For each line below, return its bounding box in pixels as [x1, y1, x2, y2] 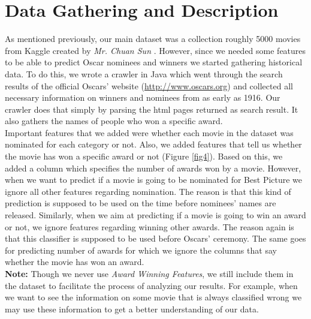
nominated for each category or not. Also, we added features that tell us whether [5, 138, 302, 151]
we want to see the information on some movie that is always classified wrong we [5, 291, 302, 303]
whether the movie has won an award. [5, 255, 144, 268]
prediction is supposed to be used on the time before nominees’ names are [5, 197, 276, 209]
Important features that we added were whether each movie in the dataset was [5, 126, 294, 139]
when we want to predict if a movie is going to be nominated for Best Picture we [5, 173, 303, 186]
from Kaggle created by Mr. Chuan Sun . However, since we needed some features [5, 44, 306, 56]
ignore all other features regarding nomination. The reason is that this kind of [5, 185, 291, 197]
